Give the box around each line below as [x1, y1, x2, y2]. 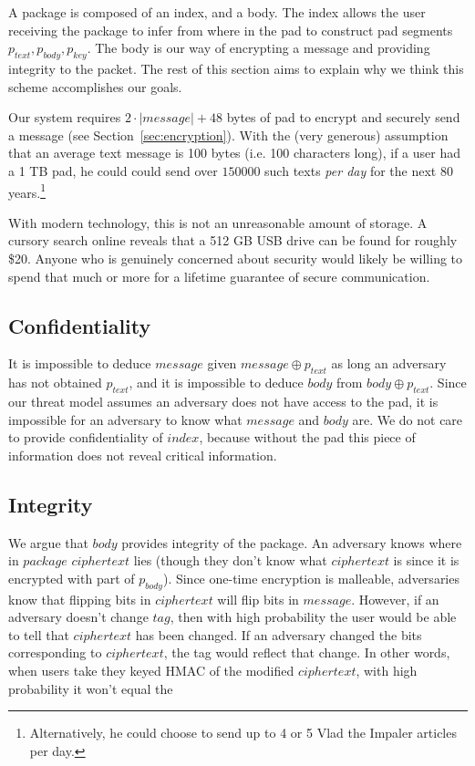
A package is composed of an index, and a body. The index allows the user [8, 3, 426, 21]
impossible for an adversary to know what [8, 409, 243, 429]
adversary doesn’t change [8, 607, 149, 626]
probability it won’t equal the [8, 678, 173, 698]
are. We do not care [352, 409, 463, 429]
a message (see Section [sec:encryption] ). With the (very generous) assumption [8, 125, 449, 144]
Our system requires [8, 108, 121, 127]
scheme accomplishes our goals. [8, 77, 182, 96]
